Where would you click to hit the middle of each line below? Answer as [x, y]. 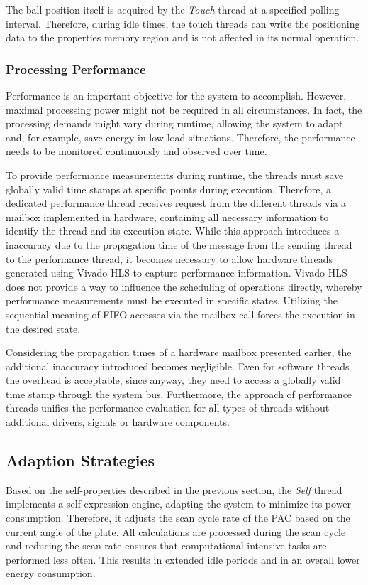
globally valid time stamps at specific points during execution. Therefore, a [168, 189]
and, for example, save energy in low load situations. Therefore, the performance [180, 137]
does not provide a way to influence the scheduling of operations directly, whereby [184, 286]
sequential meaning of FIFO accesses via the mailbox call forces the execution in [180, 314]
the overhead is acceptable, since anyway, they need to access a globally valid [173, 380]
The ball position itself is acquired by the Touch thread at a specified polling [173, 9]
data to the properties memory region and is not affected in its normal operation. [183, 37]
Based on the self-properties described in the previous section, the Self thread [174, 489]
